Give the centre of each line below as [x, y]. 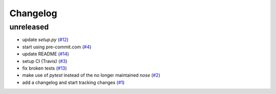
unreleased [29, 27]
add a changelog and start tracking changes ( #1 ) [73, 82]
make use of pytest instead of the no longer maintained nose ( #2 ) [91, 75]
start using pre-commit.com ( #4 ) [57, 47]
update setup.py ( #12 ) [45, 40]
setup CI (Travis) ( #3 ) [45, 61]
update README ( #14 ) [45, 54]
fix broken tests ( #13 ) [45, 68]
